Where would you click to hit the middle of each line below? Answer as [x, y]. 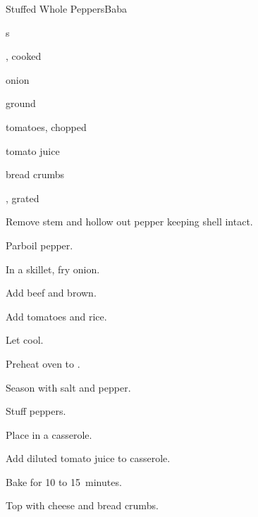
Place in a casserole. [49, 434]
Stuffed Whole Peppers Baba [67, 8]
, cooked [24, 56]
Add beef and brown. [51, 293]
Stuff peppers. [36, 411]
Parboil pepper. [39, 245]
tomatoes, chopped [46, 126]
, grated [23, 198]
